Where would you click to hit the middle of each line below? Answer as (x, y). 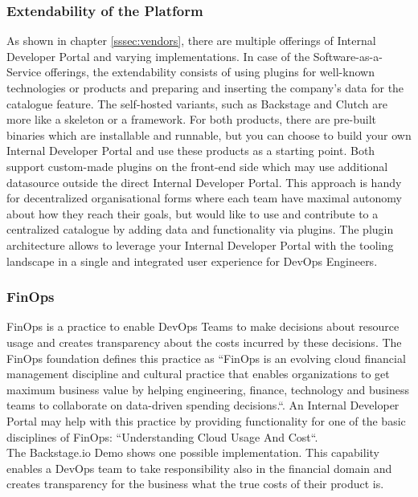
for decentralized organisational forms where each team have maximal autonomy (204, 198)
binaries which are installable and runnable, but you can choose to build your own (209, 134)
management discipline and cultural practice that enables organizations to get (198, 374)
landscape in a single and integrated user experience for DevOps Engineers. (192, 261)
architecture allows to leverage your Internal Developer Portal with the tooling (200, 244)
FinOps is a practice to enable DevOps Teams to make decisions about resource (203, 326)
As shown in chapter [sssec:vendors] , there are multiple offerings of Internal (191, 41)
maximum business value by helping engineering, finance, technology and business (208, 389)
